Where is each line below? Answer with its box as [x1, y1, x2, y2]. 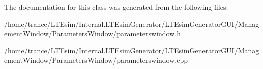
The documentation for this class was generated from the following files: [4, 2, 228, 12]
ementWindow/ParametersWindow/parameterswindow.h [4, 28, 181, 39]
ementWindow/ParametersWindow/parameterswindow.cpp [4, 55, 188, 65]
